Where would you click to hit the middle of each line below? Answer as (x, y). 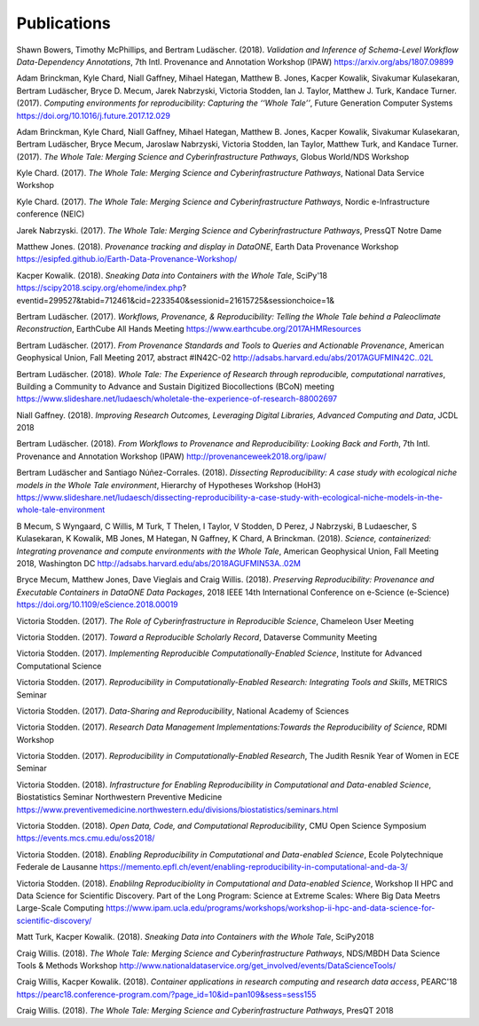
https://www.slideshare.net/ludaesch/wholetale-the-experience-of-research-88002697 (177, 399)
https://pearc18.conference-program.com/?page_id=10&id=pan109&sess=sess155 (166, 994)
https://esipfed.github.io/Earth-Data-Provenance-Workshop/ (127, 259)
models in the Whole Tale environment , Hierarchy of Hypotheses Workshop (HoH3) (169, 485)
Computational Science (59, 666)
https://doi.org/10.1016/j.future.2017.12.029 (93, 115)
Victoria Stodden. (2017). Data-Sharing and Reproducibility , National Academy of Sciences (183, 711)
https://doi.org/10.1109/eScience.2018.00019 (98, 604)
